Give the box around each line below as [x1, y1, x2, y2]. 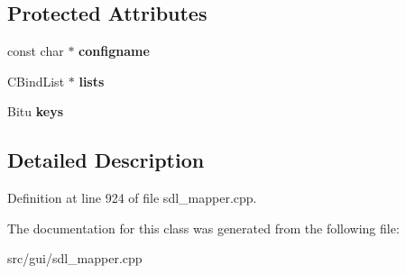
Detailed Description [7, 146, 205, 174]
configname [78, 41, 150, 60]
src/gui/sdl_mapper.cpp [7, 249, 143, 268]
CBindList [7, 71, 65, 90]
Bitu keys [7, 102, 63, 121]
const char [7, 41, 64, 60]
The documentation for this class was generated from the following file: [7, 218, 400, 237]
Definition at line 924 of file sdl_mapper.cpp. [7, 188, 257, 207]
